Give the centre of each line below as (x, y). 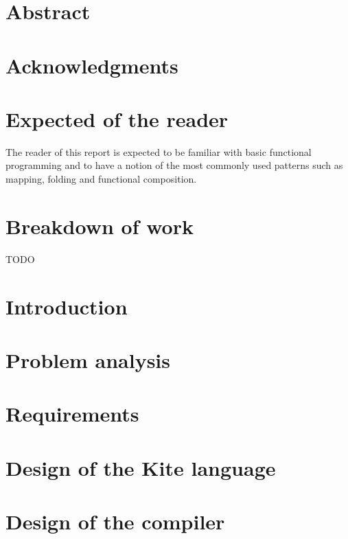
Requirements (72, 414)
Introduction (67, 306)
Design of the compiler (115, 521)
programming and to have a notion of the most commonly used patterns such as (174, 165)
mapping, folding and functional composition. (101, 179)
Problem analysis (88, 359)
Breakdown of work (100, 226)
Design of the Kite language (141, 467)
